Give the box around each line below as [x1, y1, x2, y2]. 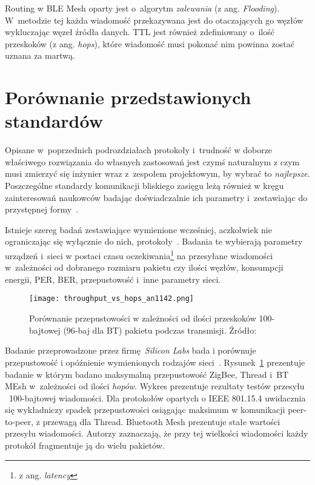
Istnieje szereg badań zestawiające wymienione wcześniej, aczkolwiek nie [5, 223, 272, 236]
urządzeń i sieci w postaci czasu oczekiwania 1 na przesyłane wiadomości [5, 248, 273, 262]
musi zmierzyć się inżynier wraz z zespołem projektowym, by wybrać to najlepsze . [5, 167, 310, 180]
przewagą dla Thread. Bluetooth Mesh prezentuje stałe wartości [42, 415, 280, 427]
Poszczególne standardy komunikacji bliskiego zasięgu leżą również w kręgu [5, 179, 284, 192]
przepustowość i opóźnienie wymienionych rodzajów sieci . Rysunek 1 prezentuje [5, 355, 305, 368]
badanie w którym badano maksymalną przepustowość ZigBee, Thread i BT [5, 368, 289, 380]
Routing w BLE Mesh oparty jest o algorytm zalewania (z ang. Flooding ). [5, 2, 280, 14]
